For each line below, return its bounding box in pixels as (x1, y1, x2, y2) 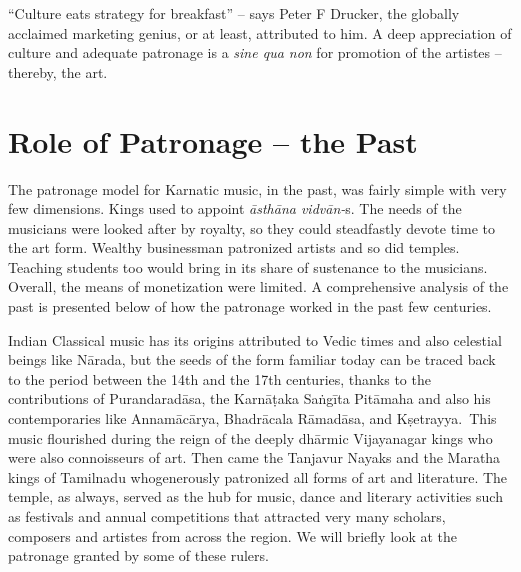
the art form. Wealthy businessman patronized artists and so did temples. (8, 237, 460, 258)
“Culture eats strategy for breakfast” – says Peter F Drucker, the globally (8, 3, 460, 23)
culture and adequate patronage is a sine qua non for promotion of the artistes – (8, 42, 502, 63)
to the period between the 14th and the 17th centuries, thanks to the (8, 368, 431, 389)
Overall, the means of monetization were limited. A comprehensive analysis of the (8, 276, 509, 297)
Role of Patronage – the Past (8, 120, 418, 161)
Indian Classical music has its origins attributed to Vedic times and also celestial (8, 329, 502, 350)
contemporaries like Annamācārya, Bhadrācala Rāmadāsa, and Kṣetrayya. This (8, 408, 497, 429)
